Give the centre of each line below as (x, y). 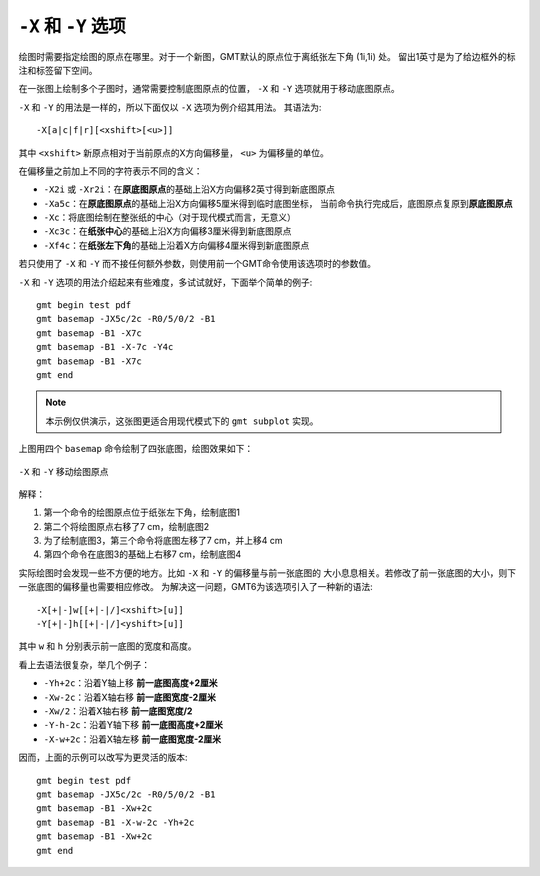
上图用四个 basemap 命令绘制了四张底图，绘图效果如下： (136, 449)
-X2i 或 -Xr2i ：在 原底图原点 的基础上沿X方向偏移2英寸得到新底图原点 (189, 189)
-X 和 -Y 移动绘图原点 (63, 471)
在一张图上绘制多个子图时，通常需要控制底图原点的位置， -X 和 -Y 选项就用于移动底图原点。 (209, 89)
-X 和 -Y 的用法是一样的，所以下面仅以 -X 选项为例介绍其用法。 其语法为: (170, 107)
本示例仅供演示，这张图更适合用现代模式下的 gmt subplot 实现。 (182, 421)
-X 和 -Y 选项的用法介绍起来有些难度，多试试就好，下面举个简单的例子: (165, 282)
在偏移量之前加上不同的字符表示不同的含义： (110, 171)
